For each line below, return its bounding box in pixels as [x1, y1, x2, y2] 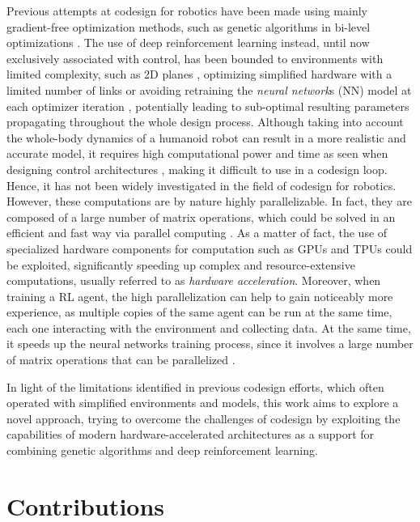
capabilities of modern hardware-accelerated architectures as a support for [6, 426, 375, 443]
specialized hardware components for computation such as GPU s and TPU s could [6, 240, 413, 257]
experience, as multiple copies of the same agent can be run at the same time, [6, 303, 392, 320]
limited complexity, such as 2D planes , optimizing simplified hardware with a [6, 66, 392, 83]
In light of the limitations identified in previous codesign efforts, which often [6, 378, 384, 395]
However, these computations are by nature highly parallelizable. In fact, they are [6, 193, 412, 210]
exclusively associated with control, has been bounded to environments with [6, 49, 384, 66]
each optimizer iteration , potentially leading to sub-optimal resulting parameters [6, 97, 409, 114]
